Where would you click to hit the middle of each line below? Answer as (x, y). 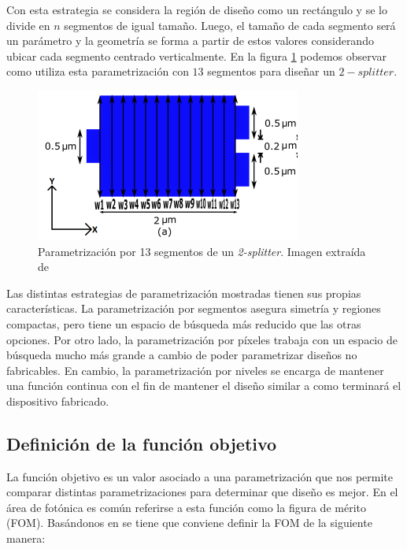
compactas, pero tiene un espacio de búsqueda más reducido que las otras (184, 323)
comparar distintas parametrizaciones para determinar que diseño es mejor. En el (202, 492)
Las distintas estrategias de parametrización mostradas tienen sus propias (184, 293)
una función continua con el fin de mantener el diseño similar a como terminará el (204, 386)
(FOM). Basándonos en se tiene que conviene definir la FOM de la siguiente (189, 523)
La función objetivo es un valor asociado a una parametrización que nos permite (200, 476)
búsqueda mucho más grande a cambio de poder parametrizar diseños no (182, 355)
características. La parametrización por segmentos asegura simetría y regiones (194, 308)
